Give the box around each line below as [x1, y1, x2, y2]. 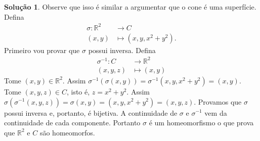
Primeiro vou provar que [4, 44, 80, 55]
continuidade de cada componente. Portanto [4, 117, 141, 128]
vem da [204, 107, 227, 118]
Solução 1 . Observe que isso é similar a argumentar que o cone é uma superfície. [4, 2, 256, 12]
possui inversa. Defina [88, 44, 156, 55]
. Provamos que [194, 96, 242, 107]
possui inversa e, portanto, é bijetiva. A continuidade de [4, 107, 178, 118]
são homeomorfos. [39, 127, 95, 137]
